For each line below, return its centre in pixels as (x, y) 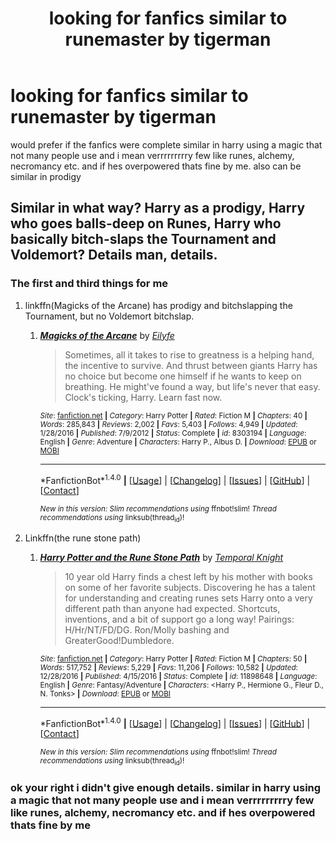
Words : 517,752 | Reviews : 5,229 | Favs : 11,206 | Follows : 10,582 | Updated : (168, 667)
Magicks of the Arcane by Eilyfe (107, 335)
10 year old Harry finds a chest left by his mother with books (188, 576)
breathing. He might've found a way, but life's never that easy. (192, 386)
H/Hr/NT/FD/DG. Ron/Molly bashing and (147, 629)
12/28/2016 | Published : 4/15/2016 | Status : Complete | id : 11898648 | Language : (178, 676)
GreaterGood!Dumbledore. (119, 640)
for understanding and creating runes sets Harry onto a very (188, 598)
